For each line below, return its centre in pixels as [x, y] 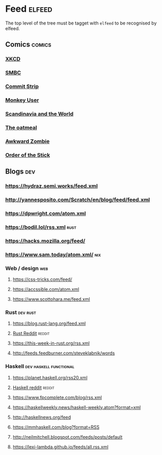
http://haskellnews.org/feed [42, 417]
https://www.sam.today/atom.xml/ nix [53, 254]
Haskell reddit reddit [33, 387]
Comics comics [29, 45]
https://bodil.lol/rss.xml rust [41, 227]
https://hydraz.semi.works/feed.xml [51, 186]
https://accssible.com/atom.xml [46, 289]
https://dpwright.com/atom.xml [46, 213]
